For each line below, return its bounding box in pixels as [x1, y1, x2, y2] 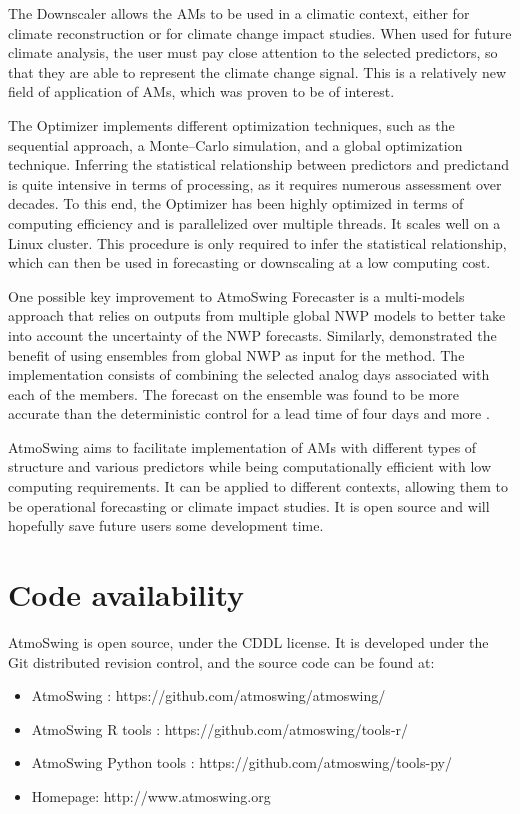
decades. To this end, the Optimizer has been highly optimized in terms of [8, 193, 464, 214]
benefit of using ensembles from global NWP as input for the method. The [8, 344, 465, 365]
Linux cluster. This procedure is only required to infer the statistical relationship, [8, 232, 507, 253]
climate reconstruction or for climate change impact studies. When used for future [8, 22, 512, 43]
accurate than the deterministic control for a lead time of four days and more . [8, 403, 490, 424]
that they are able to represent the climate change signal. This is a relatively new [8, 61, 507, 82]
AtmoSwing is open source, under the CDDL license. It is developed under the [8, 631, 489, 652]
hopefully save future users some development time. [8, 515, 324, 536]
